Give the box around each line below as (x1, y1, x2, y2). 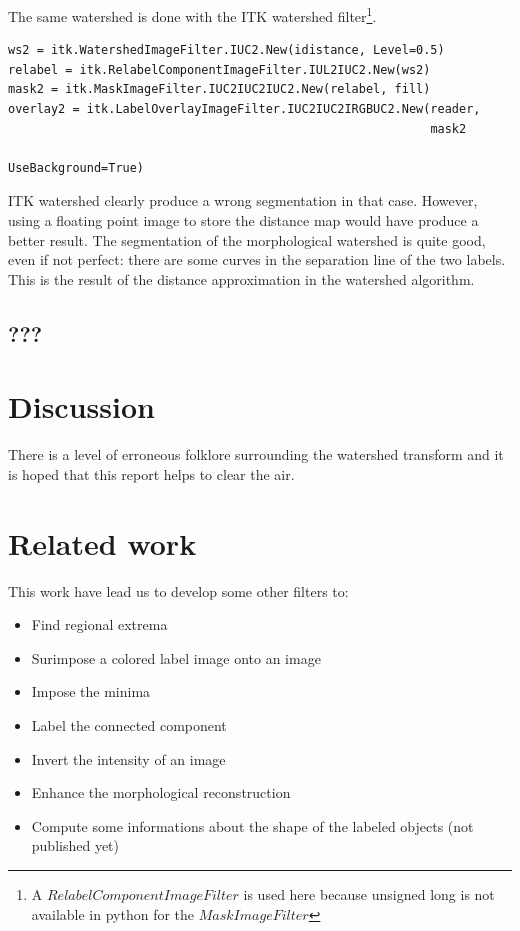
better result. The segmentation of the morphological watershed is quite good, (8, 229, 486, 250)
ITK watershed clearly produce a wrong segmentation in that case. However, (8, 190, 478, 211)
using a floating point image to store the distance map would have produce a (8, 210, 479, 230)
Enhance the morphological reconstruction (31, 782, 291, 803)
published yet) (31, 835, 120, 856)
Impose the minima (31, 681, 151, 702)
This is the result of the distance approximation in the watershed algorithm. (8, 268, 475, 289)
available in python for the (31, 903, 195, 924)
